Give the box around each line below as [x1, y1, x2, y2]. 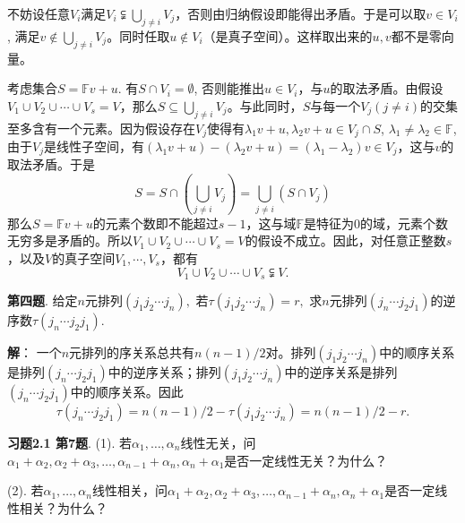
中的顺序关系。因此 [70, 382, 184, 401]
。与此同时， [227, 96, 303, 115]
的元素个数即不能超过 [92, 213, 219, 232]
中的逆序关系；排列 [108, 363, 221, 382]
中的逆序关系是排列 [284, 363, 398, 382]
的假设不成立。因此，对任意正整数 [245, 231, 446, 250]
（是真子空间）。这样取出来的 [202, 26, 373, 45]
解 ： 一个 [7, 343, 62, 362]
